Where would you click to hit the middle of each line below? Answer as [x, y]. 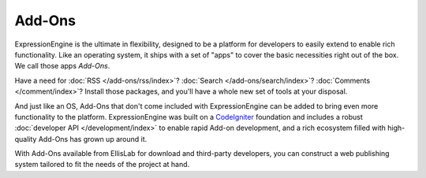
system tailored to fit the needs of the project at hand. [102, 165]
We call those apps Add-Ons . [62, 66]
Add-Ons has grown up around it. [93, 139]
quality [26, 139]
